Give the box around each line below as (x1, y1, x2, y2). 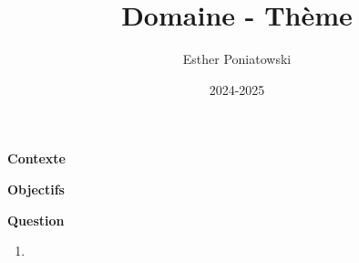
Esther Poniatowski (182, 49, 292, 68)
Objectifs (7, 179, 65, 198)
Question (7, 210, 65, 229)
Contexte (7, 149, 66, 168)
